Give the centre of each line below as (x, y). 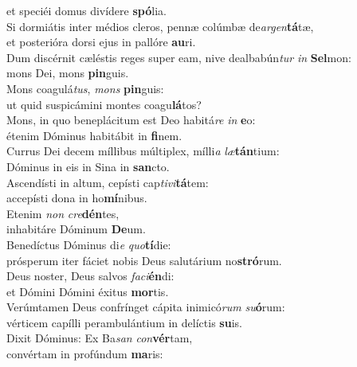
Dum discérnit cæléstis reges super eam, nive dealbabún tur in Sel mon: (179, 57)
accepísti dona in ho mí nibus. (77, 198)
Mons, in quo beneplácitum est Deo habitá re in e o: (131, 120)
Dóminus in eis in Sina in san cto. (88, 166)
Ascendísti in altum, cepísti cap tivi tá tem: (108, 182)
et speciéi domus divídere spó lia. (86, 10)
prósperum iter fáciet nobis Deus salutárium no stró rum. (144, 260)
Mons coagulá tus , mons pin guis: (85, 88)
